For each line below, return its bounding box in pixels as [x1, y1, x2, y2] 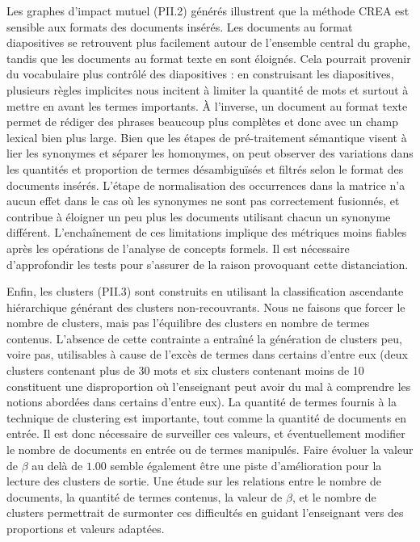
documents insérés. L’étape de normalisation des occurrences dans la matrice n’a [6, 176, 405, 193]
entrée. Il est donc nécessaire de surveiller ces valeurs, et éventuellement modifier [6, 425, 405, 442]
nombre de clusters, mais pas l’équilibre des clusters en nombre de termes [6, 314, 370, 331]
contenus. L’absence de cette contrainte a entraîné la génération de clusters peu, [6, 330, 402, 347]
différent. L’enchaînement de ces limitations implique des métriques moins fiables [6, 224, 407, 241]
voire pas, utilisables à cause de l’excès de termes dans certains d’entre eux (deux [6, 346, 408, 363]
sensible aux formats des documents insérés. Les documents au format [6, 18, 353, 35]
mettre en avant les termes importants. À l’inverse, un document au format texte [6, 97, 408, 114]
